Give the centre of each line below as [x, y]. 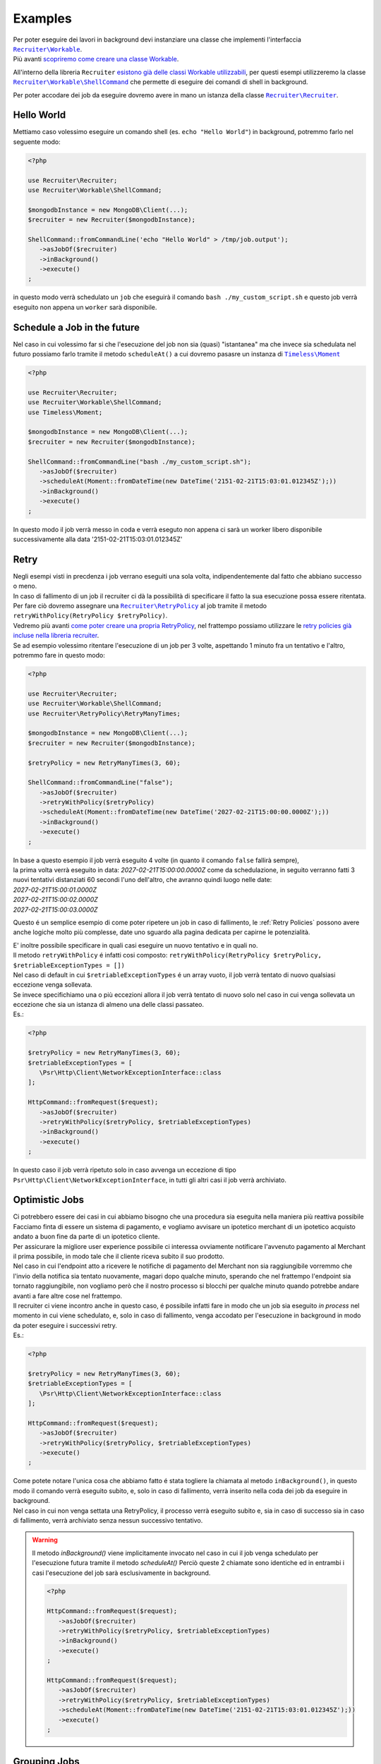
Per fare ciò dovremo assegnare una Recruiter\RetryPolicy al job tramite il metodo [140, 606]
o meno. [25, 586]
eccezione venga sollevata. [53, 985]
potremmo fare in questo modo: [59, 655]
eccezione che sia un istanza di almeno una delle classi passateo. [109, 1005]
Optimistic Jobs [49, 1200]
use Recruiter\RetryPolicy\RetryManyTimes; [104, 713]
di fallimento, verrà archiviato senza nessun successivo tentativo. [108, 1520]
